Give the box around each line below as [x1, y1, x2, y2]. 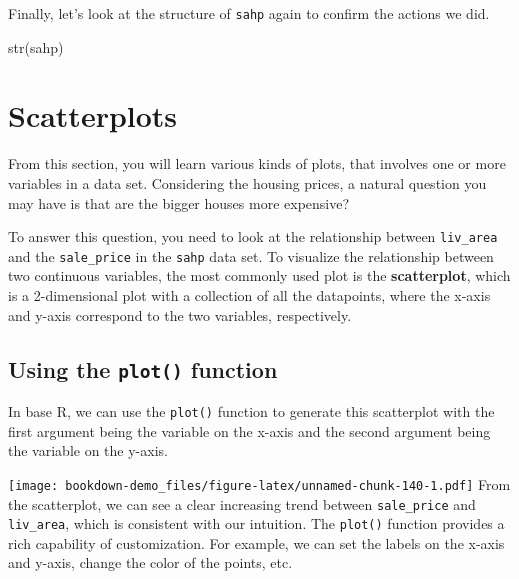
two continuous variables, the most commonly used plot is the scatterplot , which [8, 265, 511, 286]
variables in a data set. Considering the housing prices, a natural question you [8, 172, 487, 193]
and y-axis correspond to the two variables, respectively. [8, 304, 352, 325]
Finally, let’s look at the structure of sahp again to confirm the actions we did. [8, 3, 490, 23]
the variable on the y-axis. [8, 440, 168, 461]
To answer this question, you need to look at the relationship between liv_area [8, 226, 498, 247]
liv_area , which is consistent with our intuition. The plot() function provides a [8, 513, 505, 534]
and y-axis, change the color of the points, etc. [8, 552, 293, 573]
